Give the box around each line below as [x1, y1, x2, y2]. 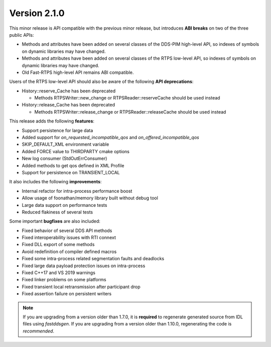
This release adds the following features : [9, 118, 95, 124]
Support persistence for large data [22, 127, 93, 133]
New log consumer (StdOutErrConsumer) [22, 156, 107, 162]
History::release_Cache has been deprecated [22, 102, 115, 108]
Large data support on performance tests [22, 202, 107, 208]
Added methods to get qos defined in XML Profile [22, 162, 124, 168]
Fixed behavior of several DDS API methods [22, 227, 112, 234]
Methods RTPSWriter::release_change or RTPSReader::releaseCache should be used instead [34, 108, 226, 115]
